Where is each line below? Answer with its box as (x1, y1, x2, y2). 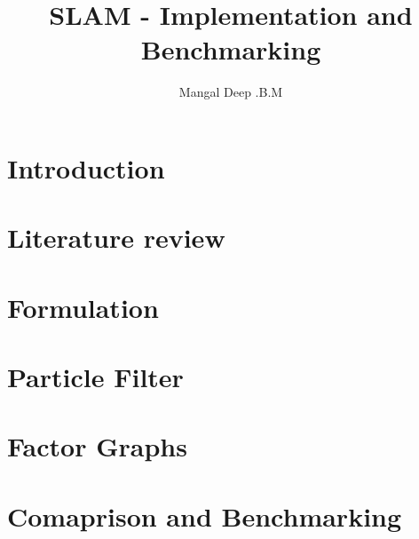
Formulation (7, 289, 159, 325)
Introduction (7, 149, 165, 186)
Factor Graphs (7, 428, 187, 464)
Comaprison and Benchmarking (7, 497, 402, 534)
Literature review (7, 219, 225, 256)
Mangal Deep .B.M (178, 83, 283, 101)
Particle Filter (7, 359, 184, 395)
